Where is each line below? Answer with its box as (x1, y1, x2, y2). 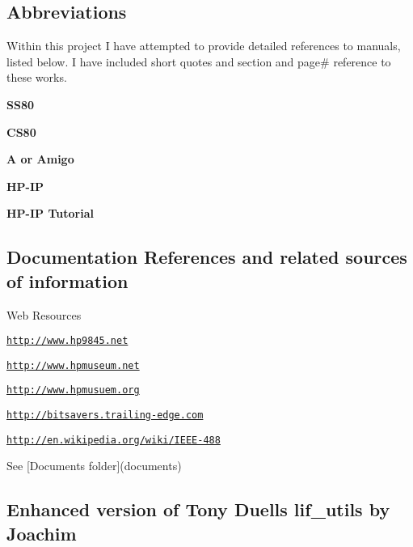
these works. (6, 69, 67, 86)
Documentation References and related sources (6, 244, 407, 269)
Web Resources (6, 306, 82, 323)
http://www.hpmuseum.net (6, 359, 140, 371)
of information (6, 268, 129, 293)
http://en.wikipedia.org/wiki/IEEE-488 (6, 434, 221, 446)
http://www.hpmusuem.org (6, 384, 140, 396)
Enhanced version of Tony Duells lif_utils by (6, 497, 390, 522)
